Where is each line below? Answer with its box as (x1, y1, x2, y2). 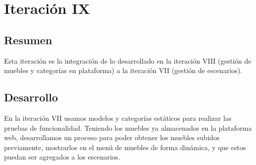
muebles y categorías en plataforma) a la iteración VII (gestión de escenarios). (4, 65, 243, 76)
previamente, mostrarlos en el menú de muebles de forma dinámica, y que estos (4, 142, 246, 152)
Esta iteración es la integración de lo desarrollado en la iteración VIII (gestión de (4, 55, 252, 66)
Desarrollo (4, 89, 58, 105)
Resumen (4, 32, 52, 47)
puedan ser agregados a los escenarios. (4, 152, 121, 162)
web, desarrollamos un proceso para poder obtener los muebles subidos (4, 132, 220, 143)
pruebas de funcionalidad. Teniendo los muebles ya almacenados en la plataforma (4, 122, 252, 133)
